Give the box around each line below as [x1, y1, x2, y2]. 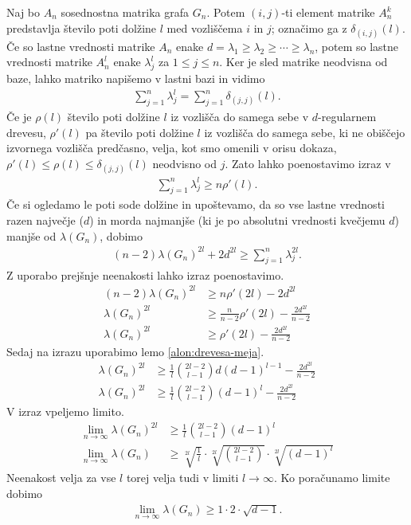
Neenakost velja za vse [6, 469, 116, 486]
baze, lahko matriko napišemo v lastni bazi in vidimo [6, 70, 265, 87]
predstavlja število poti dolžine [6, 19, 157, 36]
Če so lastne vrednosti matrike [6, 37, 155, 54]
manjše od [6, 227, 57, 244]
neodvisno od [152, 155, 217, 171]
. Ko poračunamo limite [273, 469, 390, 486]
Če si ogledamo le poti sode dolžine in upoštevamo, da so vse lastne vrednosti [6, 196, 385, 213]
